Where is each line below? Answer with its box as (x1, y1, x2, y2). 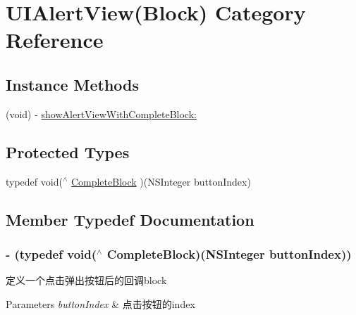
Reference (6, 25, 104, 54)
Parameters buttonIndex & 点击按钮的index (6, 296, 195, 311)
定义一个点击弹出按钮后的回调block (6, 273, 167, 288)
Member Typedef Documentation (6, 208, 254, 230)
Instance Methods (6, 73, 139, 95)
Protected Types (6, 141, 130, 162)
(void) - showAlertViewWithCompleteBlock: (6, 106, 197, 121)
